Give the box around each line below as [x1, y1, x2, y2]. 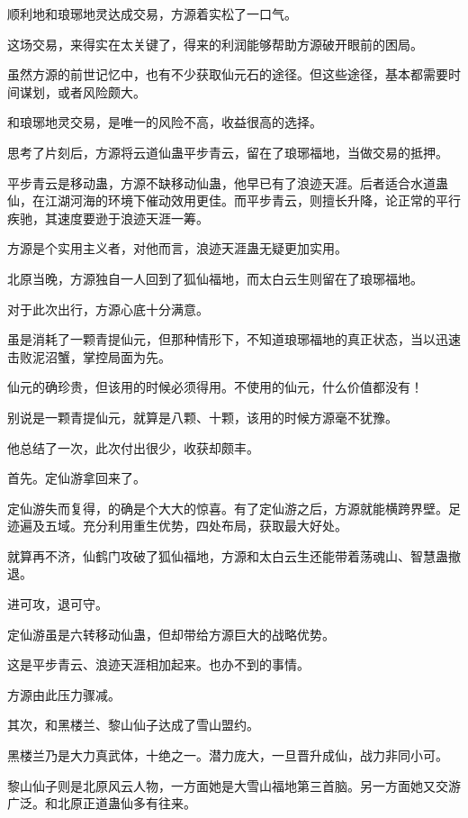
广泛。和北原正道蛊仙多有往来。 [7, 794, 196, 813]
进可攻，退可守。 [7, 595, 108, 613]
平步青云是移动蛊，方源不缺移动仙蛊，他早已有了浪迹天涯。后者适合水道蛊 [7, 173, 448, 192]
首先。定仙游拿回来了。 [7, 468, 146, 487]
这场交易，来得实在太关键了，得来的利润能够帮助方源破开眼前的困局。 [7, 34, 423, 53]
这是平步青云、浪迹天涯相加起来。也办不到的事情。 [7, 655, 310, 674]
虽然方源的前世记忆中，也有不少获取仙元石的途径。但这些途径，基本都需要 [7, 65, 448, 84]
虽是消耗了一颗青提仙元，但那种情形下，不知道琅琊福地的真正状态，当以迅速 [7, 330, 461, 349]
